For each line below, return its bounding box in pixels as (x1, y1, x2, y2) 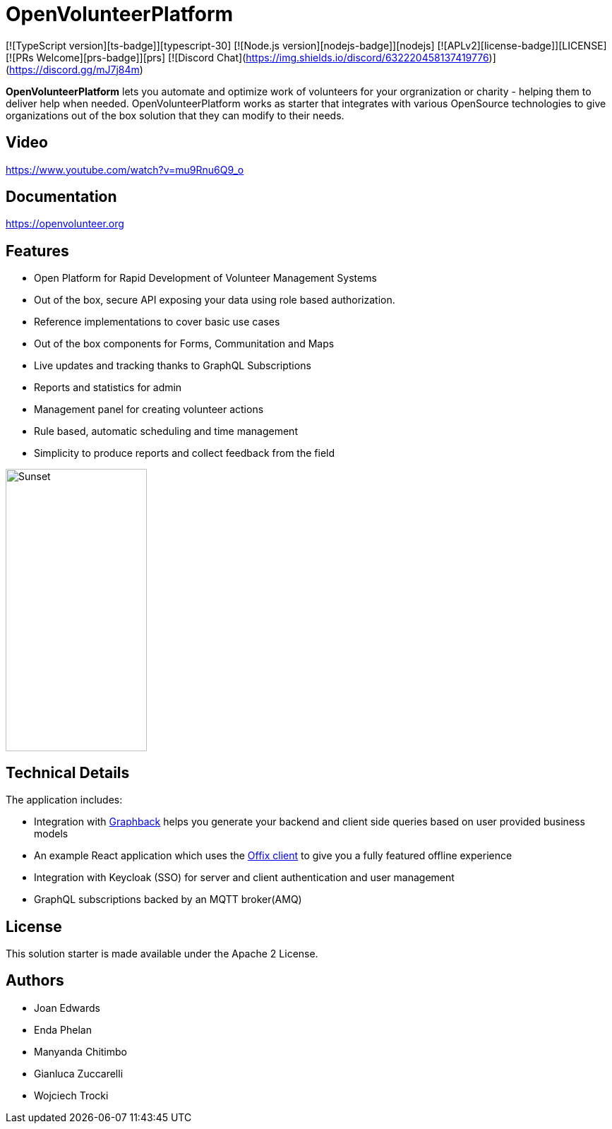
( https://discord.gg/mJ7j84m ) (6, 63, 143, 76)
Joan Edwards (34, 1001, 100, 1014)
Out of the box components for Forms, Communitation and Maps (34, 337, 335, 350)
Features (6, 241, 69, 260)
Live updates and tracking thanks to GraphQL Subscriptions (34, 359, 311, 372)
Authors (6, 972, 64, 990)
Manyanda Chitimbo (34, 1045, 127, 1058)
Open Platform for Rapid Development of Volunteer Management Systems (34, 272, 377, 285)
